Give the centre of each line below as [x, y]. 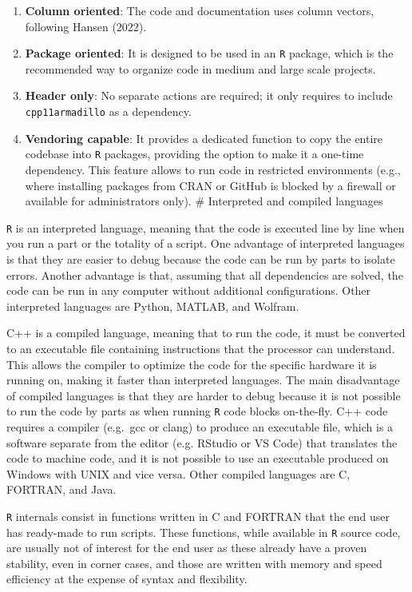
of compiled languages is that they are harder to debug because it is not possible [204, 395]
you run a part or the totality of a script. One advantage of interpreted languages [206, 243]
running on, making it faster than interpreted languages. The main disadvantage [203, 380]
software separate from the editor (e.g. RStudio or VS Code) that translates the [202, 442]
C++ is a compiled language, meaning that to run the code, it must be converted [206, 333]
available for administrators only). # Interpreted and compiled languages [204, 201]
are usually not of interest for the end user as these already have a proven [187, 548]
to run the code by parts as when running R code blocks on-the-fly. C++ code [197, 411]
